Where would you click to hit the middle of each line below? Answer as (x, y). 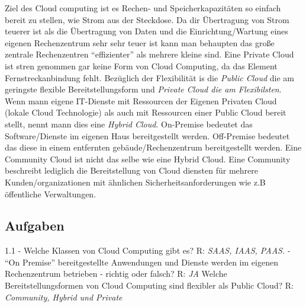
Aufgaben (35, 226)
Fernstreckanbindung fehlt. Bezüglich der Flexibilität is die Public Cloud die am (150, 77)
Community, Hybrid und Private (64, 297)
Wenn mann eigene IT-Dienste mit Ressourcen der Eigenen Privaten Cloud (141, 100)
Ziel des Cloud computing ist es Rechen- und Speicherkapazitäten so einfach (143, 8)
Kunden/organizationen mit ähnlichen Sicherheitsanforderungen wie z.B (135, 182)
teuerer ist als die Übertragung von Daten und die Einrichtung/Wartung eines (146, 31)
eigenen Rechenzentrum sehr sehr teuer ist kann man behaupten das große (140, 42)
